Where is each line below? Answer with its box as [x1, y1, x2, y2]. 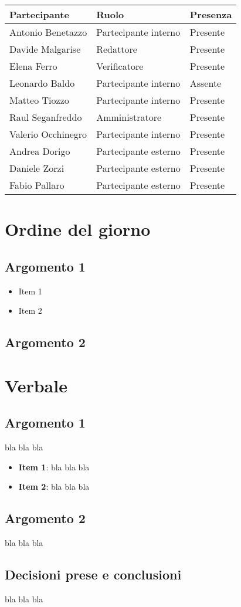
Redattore [96, 42, 137, 56]
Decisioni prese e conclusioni [5, 565, 182, 584]
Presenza [189, 8, 232, 21]
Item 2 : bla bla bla [18, 480, 90, 493]
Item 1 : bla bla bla [18, 460, 90, 473]
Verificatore [96, 59, 144, 73]
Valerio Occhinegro [9, 127, 87, 141]
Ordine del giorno [5, 217, 151, 241]
